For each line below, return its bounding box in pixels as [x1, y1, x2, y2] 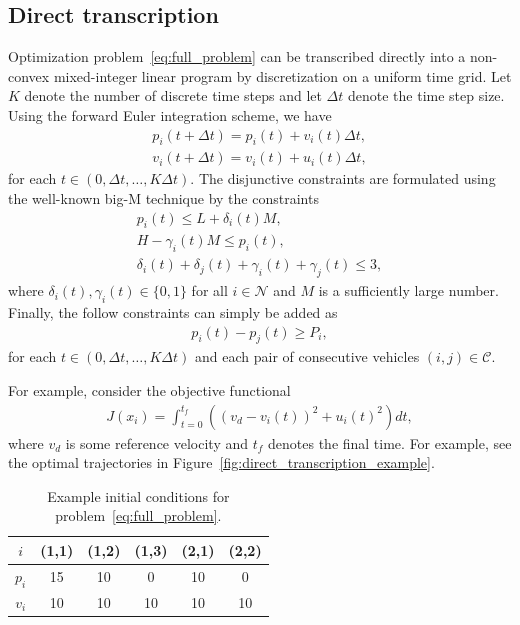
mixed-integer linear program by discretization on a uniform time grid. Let [53, 65, 512, 86]
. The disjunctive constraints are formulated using [190, 168, 496, 189]
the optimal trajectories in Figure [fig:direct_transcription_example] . [8, 452, 435, 473]
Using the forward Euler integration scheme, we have [8, 104, 332, 125]
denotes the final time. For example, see [268, 432, 512, 453]
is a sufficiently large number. [318, 280, 499, 301]
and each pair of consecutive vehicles [194, 346, 420, 367]
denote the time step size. [348, 85, 505, 106]
